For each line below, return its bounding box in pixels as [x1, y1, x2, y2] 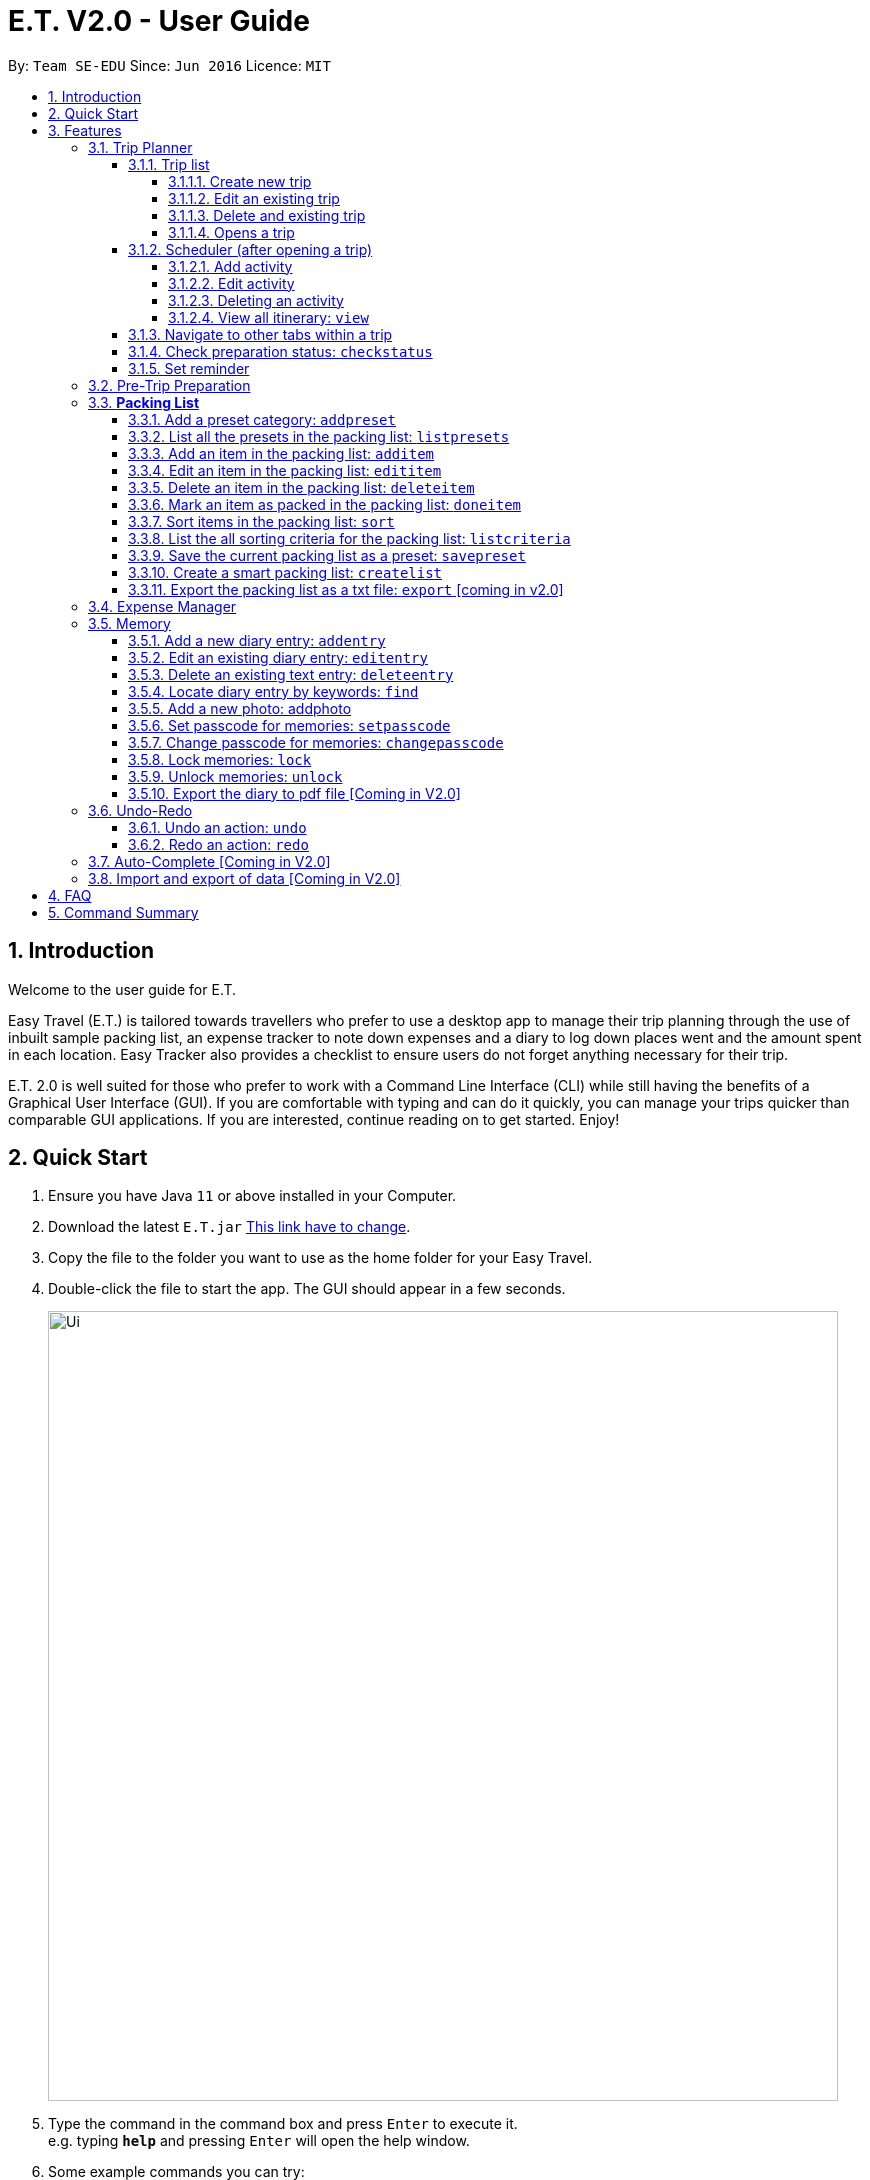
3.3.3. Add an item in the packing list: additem [128, 444, 435, 462]
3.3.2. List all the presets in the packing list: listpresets [128, 427, 510, 445]
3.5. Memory [88, 614, 171, 632]
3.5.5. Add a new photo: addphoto [128, 699, 352, 717]
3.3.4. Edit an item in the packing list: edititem [128, 461, 442, 479]
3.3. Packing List [88, 393, 200, 411]
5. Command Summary [48, 903, 199, 921]
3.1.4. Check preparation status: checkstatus [128, 342, 433, 360]
